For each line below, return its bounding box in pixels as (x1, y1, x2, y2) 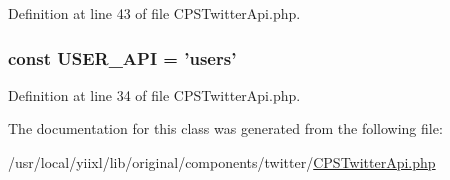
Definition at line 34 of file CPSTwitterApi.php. (8, 84, 301, 105)
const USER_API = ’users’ (8, 45, 237, 70)
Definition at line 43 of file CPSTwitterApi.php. (8, 3, 301, 23)
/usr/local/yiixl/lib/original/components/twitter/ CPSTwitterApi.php (8, 152, 436, 172)
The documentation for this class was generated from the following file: (8, 118, 443, 139)
